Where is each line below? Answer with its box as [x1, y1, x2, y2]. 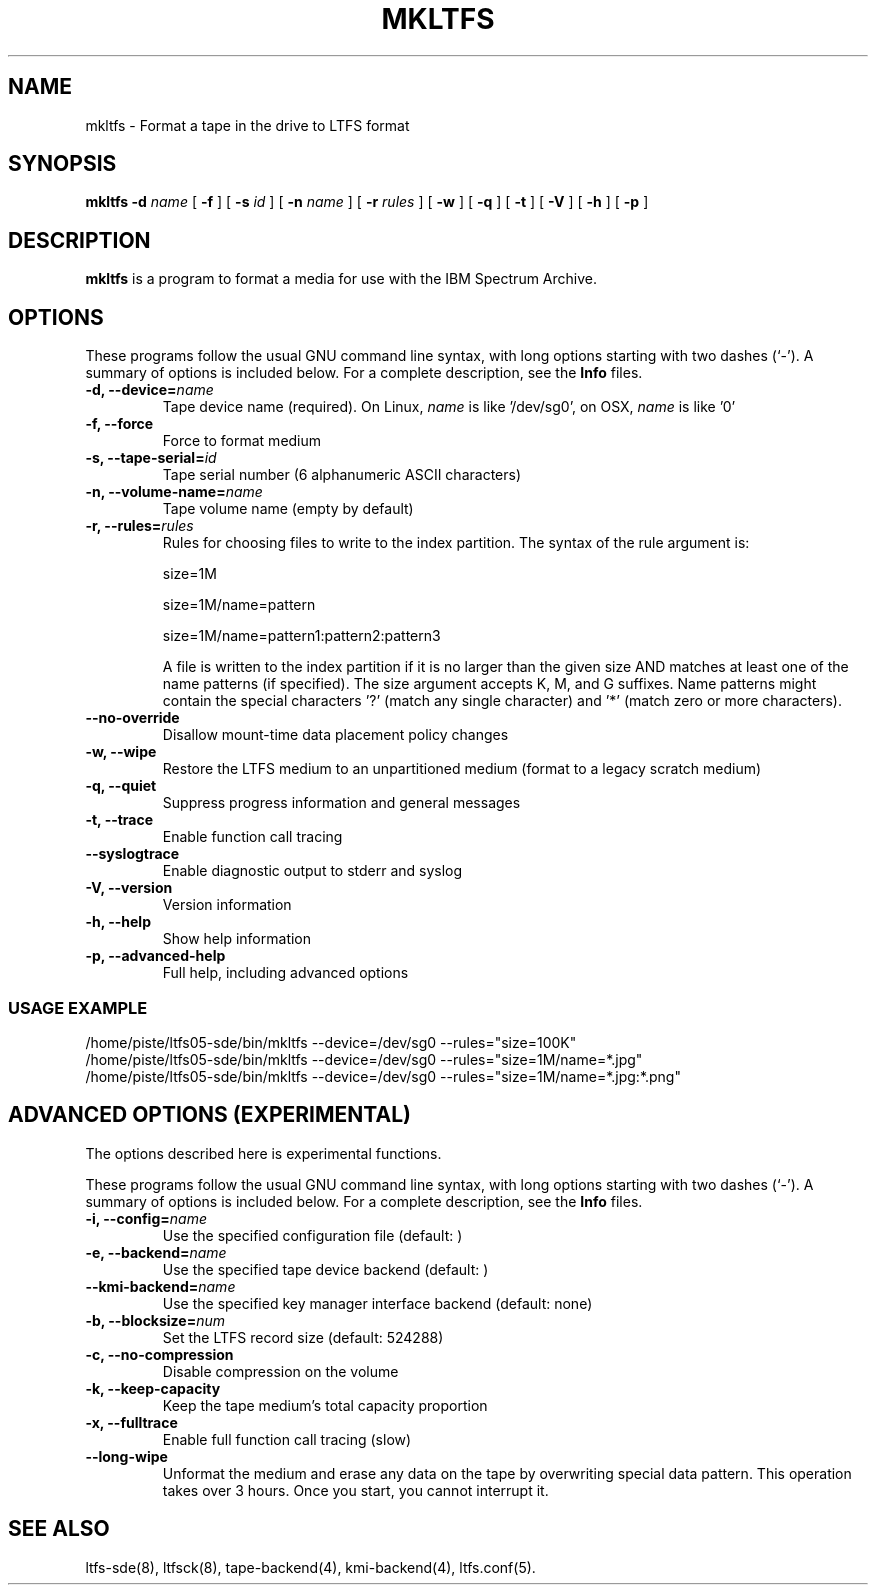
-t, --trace [85, 811, 154, 829]
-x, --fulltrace [85, 1413, 178, 1431]
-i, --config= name [85, 1209, 207, 1227]
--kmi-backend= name [85, 1277, 236, 1295]
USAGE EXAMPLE [8, 997, 148, 1018]
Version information [162, 896, 292, 914]
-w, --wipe [85, 743, 157, 761]
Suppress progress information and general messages [162, 794, 521, 812]
